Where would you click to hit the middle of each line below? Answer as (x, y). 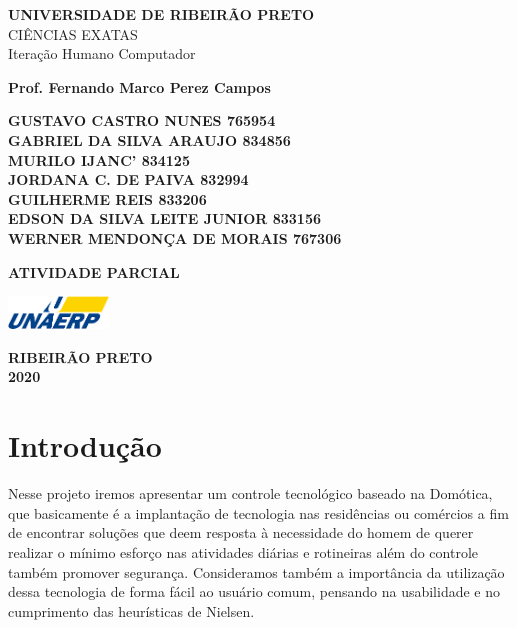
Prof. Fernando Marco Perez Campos (139, 86)
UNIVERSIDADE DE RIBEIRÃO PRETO (161, 14)
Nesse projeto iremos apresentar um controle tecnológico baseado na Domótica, (250, 493)
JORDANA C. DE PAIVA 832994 (128, 179)
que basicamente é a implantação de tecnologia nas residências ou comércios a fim (258, 512)
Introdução (85, 445)
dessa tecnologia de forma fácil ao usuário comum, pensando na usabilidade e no (254, 591)
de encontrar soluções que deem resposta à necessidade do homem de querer (241, 532)
